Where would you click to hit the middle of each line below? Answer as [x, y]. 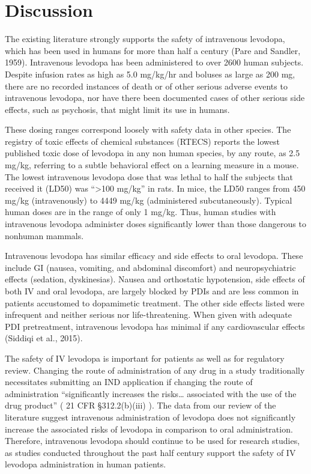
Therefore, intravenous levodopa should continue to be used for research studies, [152, 441]
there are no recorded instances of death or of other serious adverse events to [146, 86]
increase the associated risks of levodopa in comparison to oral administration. [149, 429]
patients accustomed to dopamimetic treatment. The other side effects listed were [155, 302]
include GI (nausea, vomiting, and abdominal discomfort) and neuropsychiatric [150, 267]
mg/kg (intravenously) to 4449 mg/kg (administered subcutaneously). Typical [149, 200]
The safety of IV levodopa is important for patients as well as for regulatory [145, 358]
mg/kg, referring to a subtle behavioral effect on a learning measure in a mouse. [152, 165]
